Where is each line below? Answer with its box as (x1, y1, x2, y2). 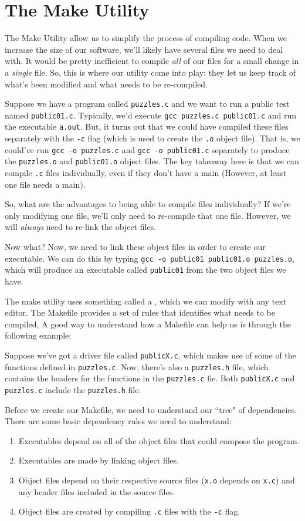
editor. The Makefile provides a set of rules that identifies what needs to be (5, 306, 275, 319)
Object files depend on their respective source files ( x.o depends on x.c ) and (18, 473, 295, 486)
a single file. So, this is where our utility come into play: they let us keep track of (5, 66, 296, 78)
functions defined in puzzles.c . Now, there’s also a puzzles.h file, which (5, 360, 269, 373)
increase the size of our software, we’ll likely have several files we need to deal (5, 43, 283, 55)
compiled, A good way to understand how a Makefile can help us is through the (5, 317, 291, 330)
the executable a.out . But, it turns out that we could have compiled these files (5, 120, 289, 133)
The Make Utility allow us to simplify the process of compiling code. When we (5, 32, 287, 44)
